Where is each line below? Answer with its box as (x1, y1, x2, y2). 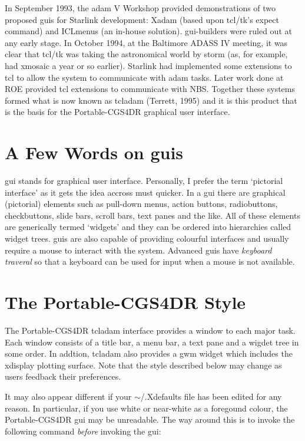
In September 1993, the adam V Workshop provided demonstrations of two (5, 2, 276, 14)
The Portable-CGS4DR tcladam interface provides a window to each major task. (5, 324, 296, 336)
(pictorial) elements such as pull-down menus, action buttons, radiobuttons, (5, 198, 278, 210)
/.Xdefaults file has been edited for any (140, 390, 282, 402)
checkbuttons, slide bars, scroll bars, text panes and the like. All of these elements (5, 209, 300, 221)
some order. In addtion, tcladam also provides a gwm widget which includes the (5, 347, 293, 360)
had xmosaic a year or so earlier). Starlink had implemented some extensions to (5, 59, 292, 71)
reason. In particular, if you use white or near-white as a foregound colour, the (5, 401, 288, 414)
